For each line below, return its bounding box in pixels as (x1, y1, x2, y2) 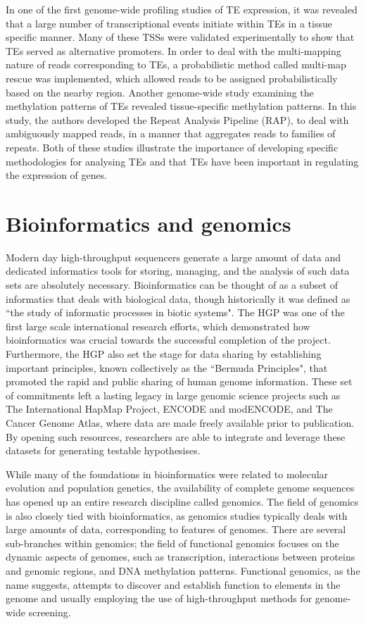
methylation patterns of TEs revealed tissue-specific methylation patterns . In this (6, 99, 357, 113)
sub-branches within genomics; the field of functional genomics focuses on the (6, 535, 339, 550)
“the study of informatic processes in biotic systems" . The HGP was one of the (6, 305, 345, 320)
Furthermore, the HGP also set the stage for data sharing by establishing (6, 347, 322, 361)
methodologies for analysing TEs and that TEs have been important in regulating (6, 154, 359, 168)
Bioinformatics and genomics (6, 208, 291, 237)
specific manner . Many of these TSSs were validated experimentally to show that (6, 30, 355, 44)
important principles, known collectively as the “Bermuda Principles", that (6, 360, 328, 375)
